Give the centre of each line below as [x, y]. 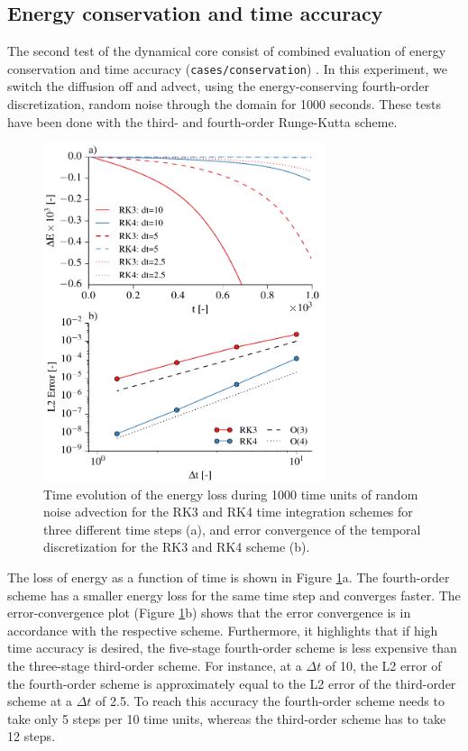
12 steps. [32, 736]
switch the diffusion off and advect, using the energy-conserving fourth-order [218, 86]
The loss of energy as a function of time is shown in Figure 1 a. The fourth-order [229, 577]
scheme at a [40, 701]
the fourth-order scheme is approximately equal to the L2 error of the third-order [232, 683]
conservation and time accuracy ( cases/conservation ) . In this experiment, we [228, 68]
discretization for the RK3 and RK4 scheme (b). [177, 547]
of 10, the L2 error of [383, 666]
